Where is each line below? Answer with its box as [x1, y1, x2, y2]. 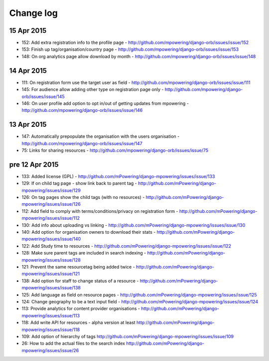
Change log [9, 7, 58, 18]
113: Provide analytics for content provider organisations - [21, 306, 140, 312]
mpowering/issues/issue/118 [21, 326, 80, 333]
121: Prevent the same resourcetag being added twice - [21, 264, 135, 270]
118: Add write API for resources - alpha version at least [21, 320, 135, 326]
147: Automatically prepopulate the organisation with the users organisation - [21, 133, 180, 139]
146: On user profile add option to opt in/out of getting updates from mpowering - [21, 100, 189, 106]
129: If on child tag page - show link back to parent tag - [21, 180, 137, 186]
